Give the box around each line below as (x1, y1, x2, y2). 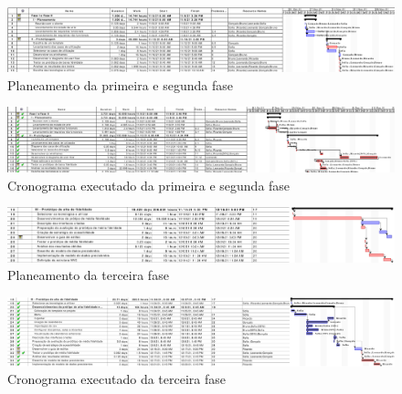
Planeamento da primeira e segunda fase (7, 75, 233, 94)
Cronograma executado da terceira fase (7, 369, 226, 389)
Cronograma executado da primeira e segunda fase (7, 175, 291, 194)
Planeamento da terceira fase (7, 265, 169, 285)
